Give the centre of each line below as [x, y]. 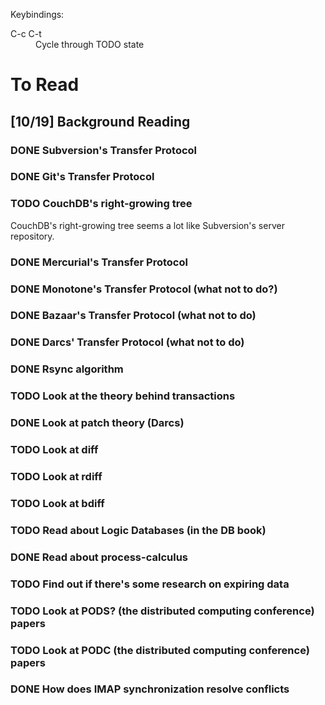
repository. [32, 236]
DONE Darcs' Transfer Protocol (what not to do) [127, 342]
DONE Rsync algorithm [67, 369]
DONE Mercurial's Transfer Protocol [99, 262]
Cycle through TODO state [90, 44]
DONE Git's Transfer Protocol [82, 177]
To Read [45, 85]
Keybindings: [37, 14]
